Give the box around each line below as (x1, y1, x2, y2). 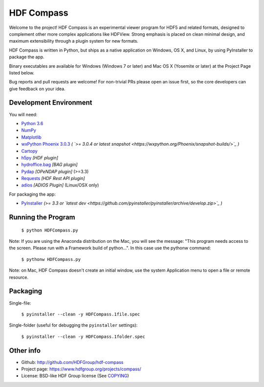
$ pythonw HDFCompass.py (21, 257, 81, 262)
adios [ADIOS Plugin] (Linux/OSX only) (21, 182, 99, 188)
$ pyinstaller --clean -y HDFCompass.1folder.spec (21, 334, 145, 339)
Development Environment (9, 99, 92, 107)
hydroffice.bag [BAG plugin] (21, 162, 78, 168)
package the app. (9, 54, 44, 60)
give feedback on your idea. (9, 86, 66, 92)
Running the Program (9, 213, 75, 222)
